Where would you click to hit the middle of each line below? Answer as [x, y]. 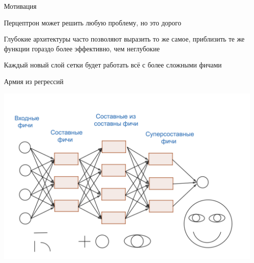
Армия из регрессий [34, 81]
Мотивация [20, 6]
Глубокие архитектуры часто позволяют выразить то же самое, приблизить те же [124, 39]
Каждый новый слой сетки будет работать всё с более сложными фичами [113, 65]
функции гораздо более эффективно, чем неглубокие [82, 48]
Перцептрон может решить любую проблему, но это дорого [93, 22]
